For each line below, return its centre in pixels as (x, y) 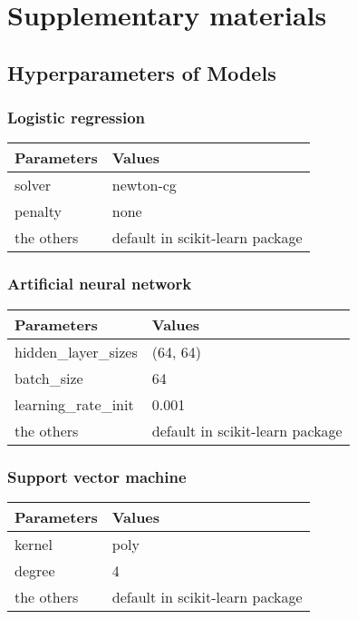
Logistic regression (77, 118)
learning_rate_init (74, 404)
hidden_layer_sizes (76, 351)
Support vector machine (97, 476)
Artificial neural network (100, 284)
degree (35, 570)
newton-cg (144, 185)
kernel (34, 544)
